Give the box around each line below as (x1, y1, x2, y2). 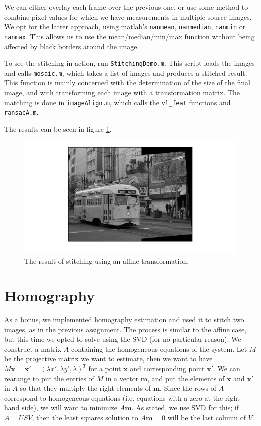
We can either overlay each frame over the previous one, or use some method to (4, 2, 248, 12)
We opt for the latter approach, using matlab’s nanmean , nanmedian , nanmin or (4, 21, 246, 32)
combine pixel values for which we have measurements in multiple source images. (4, 11, 252, 22)
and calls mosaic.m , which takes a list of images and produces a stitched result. (4, 67, 247, 78)
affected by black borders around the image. (4, 41, 139, 51)
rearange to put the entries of (4, 373, 94, 383)
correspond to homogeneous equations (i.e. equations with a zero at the (4, 392, 223, 403)
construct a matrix (4, 343, 62, 354)
